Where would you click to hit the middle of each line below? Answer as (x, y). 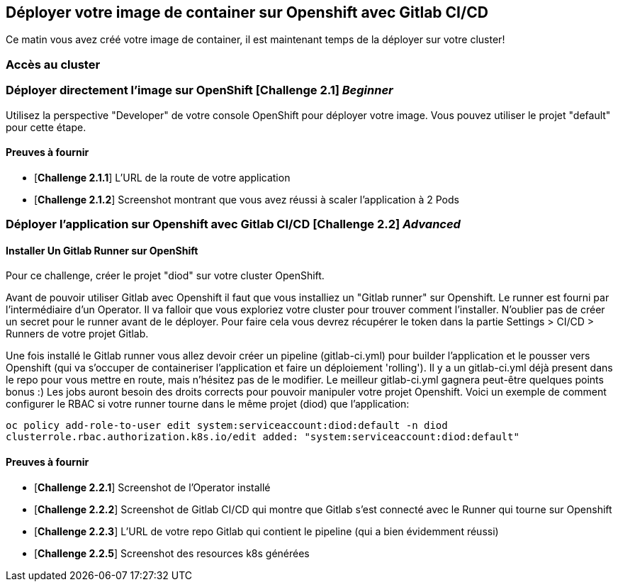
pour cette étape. (46, 127)
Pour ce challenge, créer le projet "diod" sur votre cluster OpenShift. (165, 276)
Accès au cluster (53, 64)
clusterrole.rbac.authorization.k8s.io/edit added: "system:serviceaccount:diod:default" (263, 437)
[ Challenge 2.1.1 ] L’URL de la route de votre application (162, 177)
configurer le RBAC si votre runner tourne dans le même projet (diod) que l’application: (208, 404)
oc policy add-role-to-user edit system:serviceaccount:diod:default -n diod (227, 426)
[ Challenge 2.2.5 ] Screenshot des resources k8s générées (172, 553)
